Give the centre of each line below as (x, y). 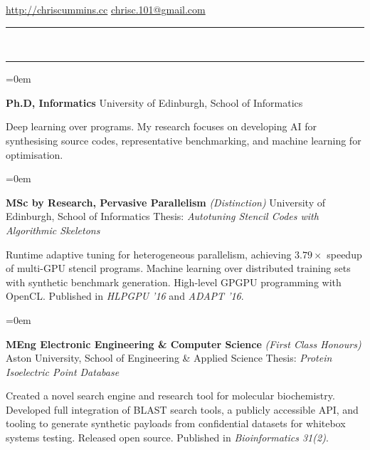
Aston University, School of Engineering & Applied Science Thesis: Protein (169, 358)
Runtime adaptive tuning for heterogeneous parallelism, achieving (149, 254)
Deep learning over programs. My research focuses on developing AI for (162, 126)
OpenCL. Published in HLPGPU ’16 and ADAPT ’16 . (125, 296)
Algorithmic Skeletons (53, 230)
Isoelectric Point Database (63, 371)
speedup (344, 254)
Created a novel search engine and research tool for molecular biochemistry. (170, 396)
